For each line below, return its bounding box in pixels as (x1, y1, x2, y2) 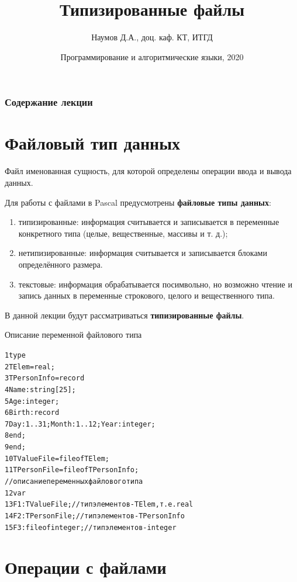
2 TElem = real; (5, 362, 55, 371)
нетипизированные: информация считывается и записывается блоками (18, 247, 267, 259)
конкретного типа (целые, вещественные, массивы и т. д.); (18, 227, 228, 239)
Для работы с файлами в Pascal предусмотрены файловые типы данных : (5, 196, 271, 208)
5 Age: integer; (5, 397, 60, 406)
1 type (5, 351, 26, 359)
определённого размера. (18, 258, 103, 270)
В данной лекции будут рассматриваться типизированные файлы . (5, 309, 244, 321)
